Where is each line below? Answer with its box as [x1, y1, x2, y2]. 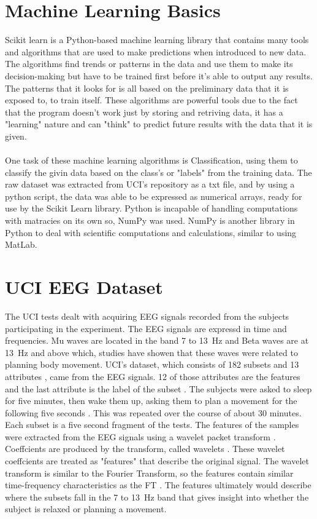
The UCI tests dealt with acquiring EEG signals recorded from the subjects [5, 309, 289, 322]
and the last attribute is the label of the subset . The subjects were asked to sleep [5, 382, 312, 395]
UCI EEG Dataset [5, 274, 163, 299]
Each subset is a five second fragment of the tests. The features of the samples [5, 418, 299, 431]
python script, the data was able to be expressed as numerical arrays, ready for [5, 189, 302, 202]
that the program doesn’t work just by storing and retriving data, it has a [5, 105, 283, 118]
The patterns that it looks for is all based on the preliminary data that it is [5, 81, 289, 94]
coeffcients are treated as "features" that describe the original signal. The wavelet [5, 454, 309, 467]
